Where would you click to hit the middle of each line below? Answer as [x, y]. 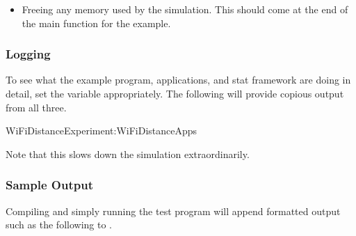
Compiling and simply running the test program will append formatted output [173, 211]
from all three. [36, 107]
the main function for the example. [96, 23]
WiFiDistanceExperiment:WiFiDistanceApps [102, 131]
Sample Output [49, 185]
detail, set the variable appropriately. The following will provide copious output [175, 93]
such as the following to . [59, 225]
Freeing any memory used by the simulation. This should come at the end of [185, 9]
